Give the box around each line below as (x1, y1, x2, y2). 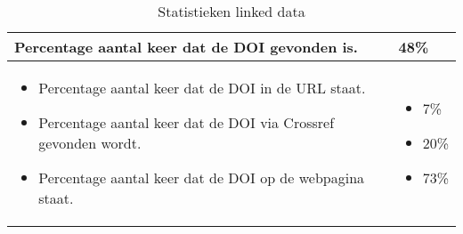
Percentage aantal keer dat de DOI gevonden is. (14, 36, 358, 57)
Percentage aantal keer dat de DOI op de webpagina (38, 167, 365, 188)
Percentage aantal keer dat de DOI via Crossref (38, 112, 335, 133)
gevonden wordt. (38, 133, 142, 153)
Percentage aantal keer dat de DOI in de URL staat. (38, 77, 366, 98)
